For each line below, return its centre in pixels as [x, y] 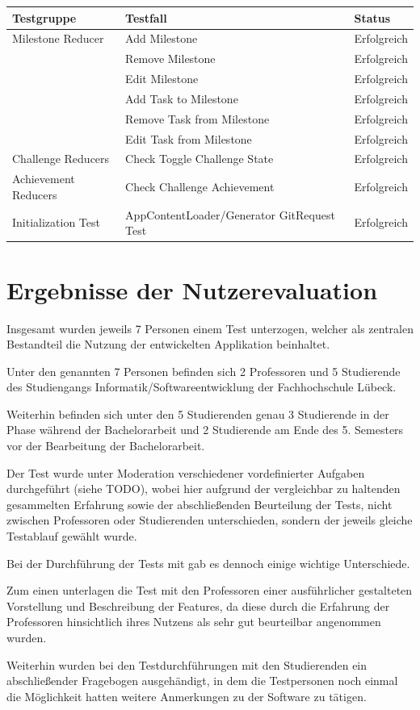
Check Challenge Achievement [200, 187]
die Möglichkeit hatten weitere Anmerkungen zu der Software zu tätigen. [187, 696]
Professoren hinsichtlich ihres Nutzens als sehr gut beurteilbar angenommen [194, 622]
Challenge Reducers [61, 159]
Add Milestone [162, 38]
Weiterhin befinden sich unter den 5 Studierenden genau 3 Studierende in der [198, 413]
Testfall [146, 17]
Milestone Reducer [58, 38]
